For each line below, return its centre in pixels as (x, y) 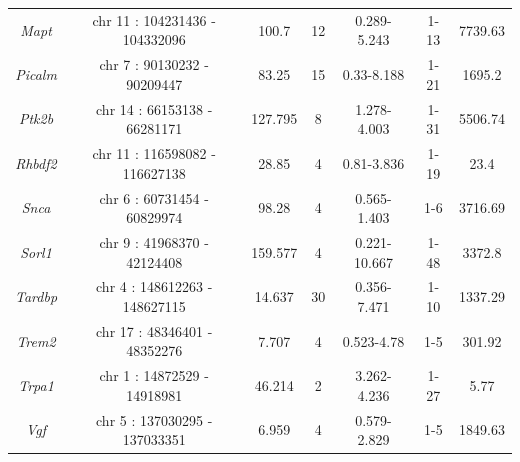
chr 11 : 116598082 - (154, 153)
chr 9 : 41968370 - (154, 241)
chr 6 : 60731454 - (154, 197)
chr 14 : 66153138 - (154, 108)
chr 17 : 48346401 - (154, 330)
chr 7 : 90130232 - (154, 64)
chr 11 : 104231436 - (154, 19)
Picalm (36, 73)
